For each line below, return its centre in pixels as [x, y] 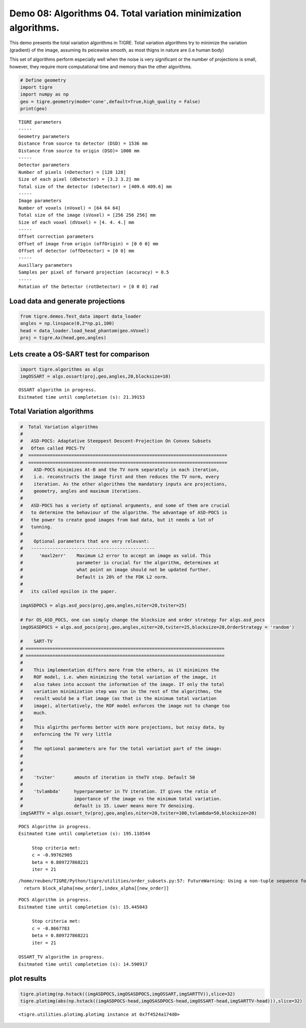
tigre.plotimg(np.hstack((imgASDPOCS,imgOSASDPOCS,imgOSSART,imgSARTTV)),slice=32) [128, 994]
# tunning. [36, 527]
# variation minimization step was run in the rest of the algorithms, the [121, 692]
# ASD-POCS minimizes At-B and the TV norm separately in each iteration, [120, 470]
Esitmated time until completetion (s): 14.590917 [83, 964]
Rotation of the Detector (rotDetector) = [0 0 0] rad [88, 287]
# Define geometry [43, 80]
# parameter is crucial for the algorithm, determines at [120, 563]
